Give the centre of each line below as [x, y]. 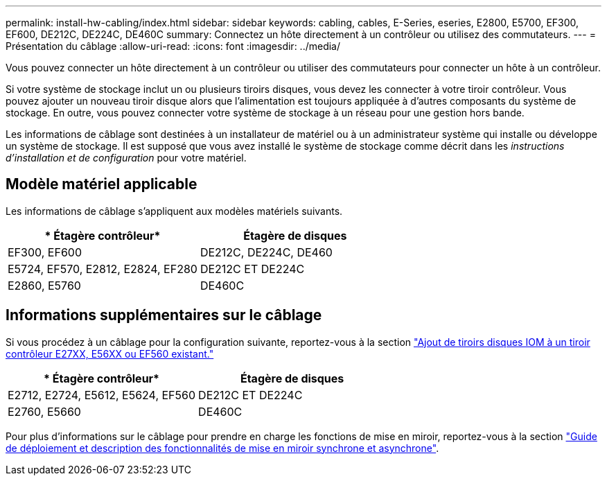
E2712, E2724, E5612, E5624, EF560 [102, 395]
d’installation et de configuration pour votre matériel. [126, 158]
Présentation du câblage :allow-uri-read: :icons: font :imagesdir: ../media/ [173, 46]
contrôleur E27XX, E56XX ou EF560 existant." [110, 353]
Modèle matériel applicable [102, 184]
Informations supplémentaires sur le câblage [164, 315]
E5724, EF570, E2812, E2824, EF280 [103, 269]
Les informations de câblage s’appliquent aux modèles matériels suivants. [174, 211]
